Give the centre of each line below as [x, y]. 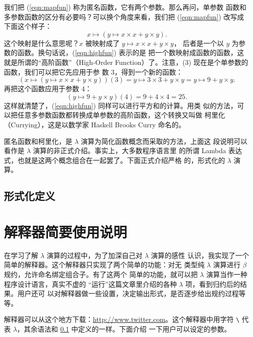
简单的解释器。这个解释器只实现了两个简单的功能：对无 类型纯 [104, 265]
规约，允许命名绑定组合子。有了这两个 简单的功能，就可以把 [101, 274]
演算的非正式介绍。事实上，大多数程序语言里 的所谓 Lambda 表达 [137, 150]
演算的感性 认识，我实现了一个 [200, 255]
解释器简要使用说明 [66, 231]
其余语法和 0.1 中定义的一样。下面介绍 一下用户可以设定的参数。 [127, 329]
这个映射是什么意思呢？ [42, 43]
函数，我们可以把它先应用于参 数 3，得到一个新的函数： [94, 71]
